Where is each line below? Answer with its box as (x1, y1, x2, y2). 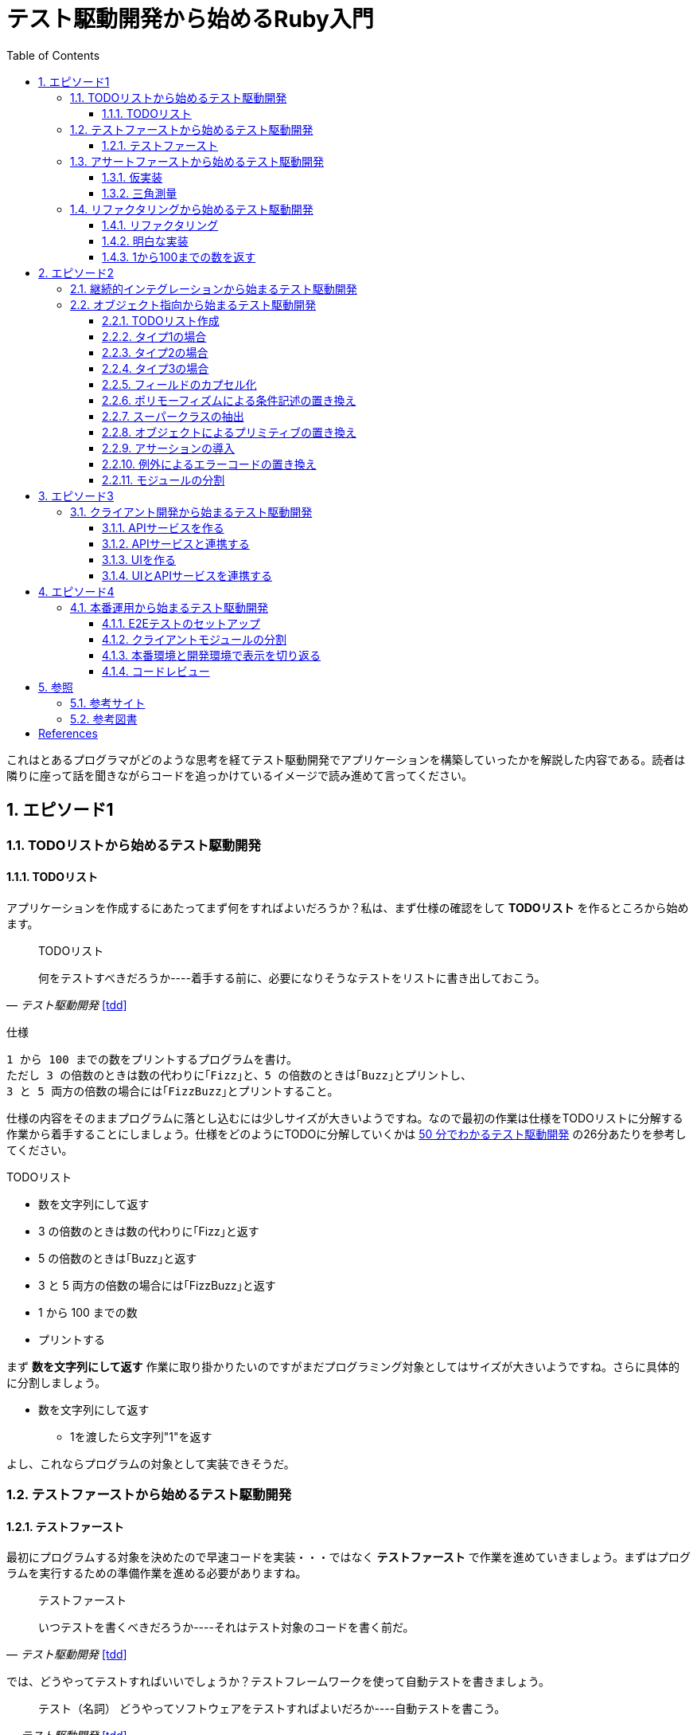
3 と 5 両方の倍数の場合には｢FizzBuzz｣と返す (38, 1278, 276, 1292)
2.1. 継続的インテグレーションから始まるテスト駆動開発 (70, 281, 357, 296)
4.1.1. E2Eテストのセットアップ (102, 616, 260, 630)
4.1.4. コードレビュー (102, 664, 210, 678)
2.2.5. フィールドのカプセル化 (102, 377, 257, 391)
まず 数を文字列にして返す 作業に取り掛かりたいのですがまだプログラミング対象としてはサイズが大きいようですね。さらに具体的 (6, 1359, 680, 1373)
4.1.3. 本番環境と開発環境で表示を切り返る (102, 648, 321, 662)
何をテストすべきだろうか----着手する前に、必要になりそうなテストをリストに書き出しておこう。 (38, 970, 546, 985)
